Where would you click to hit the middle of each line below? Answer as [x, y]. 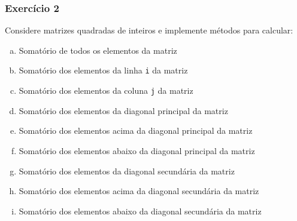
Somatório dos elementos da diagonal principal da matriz [123, 110]
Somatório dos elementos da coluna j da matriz [106, 90]
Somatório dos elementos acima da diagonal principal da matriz [136, 131]
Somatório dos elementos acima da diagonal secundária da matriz [139, 191]
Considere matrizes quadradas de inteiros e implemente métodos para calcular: [149, 30]
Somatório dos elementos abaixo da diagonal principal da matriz [137, 150]
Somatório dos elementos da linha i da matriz [103, 70]
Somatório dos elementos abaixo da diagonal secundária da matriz [140, 211]
